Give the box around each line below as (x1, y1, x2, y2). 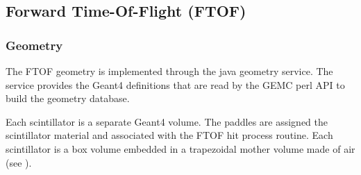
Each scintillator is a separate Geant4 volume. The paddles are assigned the (6, 114, 328, 128)
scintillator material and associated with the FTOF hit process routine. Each (6, 128, 333, 142)
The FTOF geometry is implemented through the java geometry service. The (6, 64, 333, 78)
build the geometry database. (6, 91, 130, 106)
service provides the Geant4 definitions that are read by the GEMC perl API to (6, 77, 345, 92)
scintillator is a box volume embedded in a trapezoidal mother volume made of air (6, 141, 355, 156)
